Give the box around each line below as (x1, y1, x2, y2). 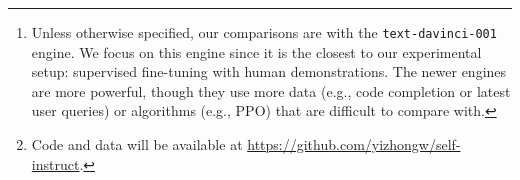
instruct (31, 153, 80, 174)
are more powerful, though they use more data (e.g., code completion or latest (31, 80, 511, 101)
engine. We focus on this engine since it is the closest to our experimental (31, 41, 482, 62)
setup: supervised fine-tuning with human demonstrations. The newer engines (31, 61, 507, 82)
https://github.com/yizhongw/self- (247, 134, 461, 155)
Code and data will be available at (31, 134, 243, 155)
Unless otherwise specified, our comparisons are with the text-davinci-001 (31, 22, 497, 42)
